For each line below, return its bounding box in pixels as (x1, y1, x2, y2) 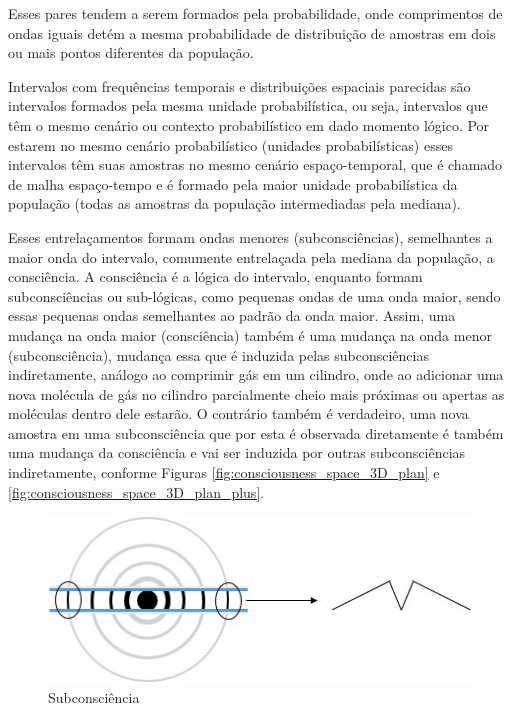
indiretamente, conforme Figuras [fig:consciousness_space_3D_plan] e (8, 462, 440, 483)
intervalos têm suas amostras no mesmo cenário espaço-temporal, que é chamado (8, 154, 503, 175)
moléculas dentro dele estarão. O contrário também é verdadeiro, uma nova (8, 403, 469, 424)
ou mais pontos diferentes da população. (8, 42, 254, 63)
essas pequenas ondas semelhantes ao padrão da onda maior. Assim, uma (8, 305, 456, 326)
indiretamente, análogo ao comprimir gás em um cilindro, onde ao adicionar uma (8, 364, 504, 385)
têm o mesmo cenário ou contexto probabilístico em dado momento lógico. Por (8, 114, 490, 135)
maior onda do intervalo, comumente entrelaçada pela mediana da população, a (8, 246, 494, 267)
